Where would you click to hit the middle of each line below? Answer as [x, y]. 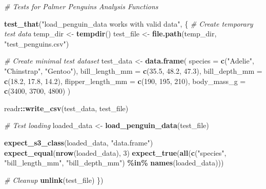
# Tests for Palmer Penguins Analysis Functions [81, 6]
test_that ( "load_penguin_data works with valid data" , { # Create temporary [129, 23]
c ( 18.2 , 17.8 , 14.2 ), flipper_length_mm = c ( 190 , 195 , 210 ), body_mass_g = [125, 81]
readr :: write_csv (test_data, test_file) [66, 108]
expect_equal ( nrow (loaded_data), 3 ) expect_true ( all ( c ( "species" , [115, 152]
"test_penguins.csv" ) [37, 43]
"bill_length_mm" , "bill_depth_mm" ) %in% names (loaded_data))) [114, 163]
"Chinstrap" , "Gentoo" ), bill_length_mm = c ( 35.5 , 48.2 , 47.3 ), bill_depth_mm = [133, 70]
